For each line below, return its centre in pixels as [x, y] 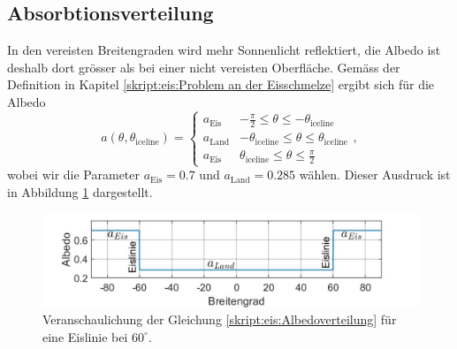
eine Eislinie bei [85, 336]
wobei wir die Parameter [74, 174]
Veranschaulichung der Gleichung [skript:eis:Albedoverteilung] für [220, 319]
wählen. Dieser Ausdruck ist [375, 174]
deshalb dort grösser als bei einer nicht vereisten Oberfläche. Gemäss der [204, 67]
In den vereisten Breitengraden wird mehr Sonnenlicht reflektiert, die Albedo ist [224, 50]
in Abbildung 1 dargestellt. [80, 191]
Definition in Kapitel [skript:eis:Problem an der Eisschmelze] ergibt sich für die [221, 84]
